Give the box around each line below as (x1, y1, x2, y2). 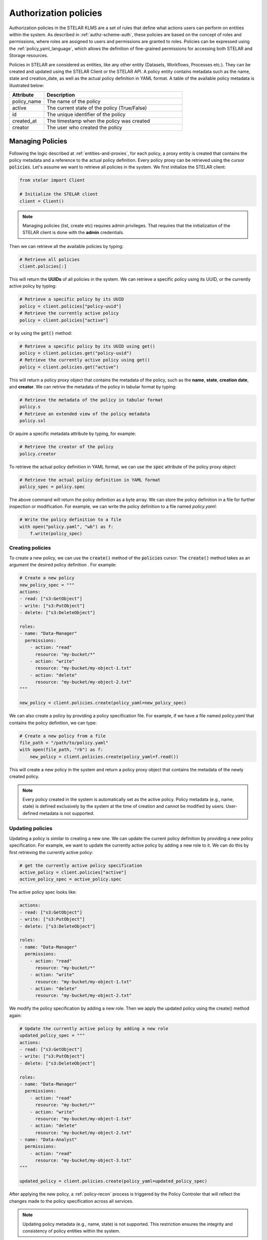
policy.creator (19, 451, 56, 456)
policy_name (12, 98, 42, 105)
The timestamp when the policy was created (46, 118, 150, 124)
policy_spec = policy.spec (19, 484, 85, 490)
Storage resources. (9, 53, 48, 59)
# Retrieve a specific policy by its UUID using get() (19, 343, 155, 349)
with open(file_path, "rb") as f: (19, 747, 103, 752)
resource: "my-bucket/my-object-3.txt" (35, 1158, 132, 1163)
